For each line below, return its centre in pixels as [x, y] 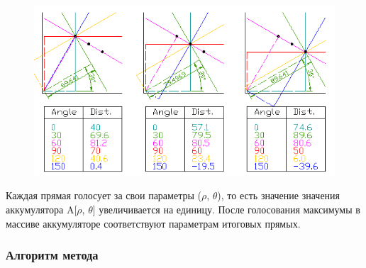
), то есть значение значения [279, 195]
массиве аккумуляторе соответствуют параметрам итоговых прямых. [153, 223]
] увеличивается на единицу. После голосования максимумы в [226, 209]
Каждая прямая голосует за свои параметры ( [104, 195]
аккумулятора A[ [41, 209]
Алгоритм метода [52, 255]
